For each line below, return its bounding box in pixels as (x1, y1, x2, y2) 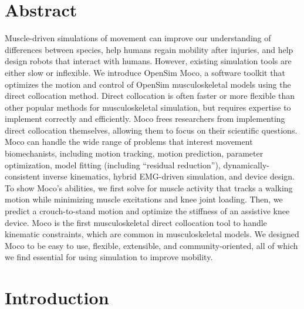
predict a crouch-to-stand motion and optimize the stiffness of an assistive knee (5, 205, 290, 217)
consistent (5, 170, 40, 182)
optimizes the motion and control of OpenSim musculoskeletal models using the (5, 78, 291, 90)
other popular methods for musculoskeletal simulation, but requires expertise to (5, 101, 291, 113)
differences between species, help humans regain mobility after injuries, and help (5, 43, 293, 55)
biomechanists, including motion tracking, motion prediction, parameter (5, 147, 264, 160)
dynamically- (223, 158, 269, 171)
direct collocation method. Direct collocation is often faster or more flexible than (5, 89, 295, 102)
